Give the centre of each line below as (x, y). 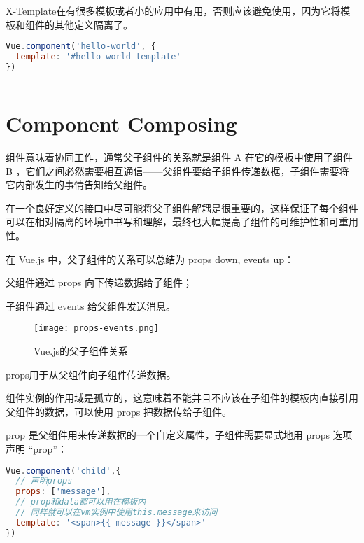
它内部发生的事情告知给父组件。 (79, 184)
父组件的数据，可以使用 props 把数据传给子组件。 (119, 411)
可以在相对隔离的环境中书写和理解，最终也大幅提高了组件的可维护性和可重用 (182, 221)
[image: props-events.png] (96, 329)
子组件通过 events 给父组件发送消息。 (91, 305)
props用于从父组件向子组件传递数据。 (91, 374)
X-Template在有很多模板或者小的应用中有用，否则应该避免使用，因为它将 (173, 10)
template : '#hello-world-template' (98, 57)
